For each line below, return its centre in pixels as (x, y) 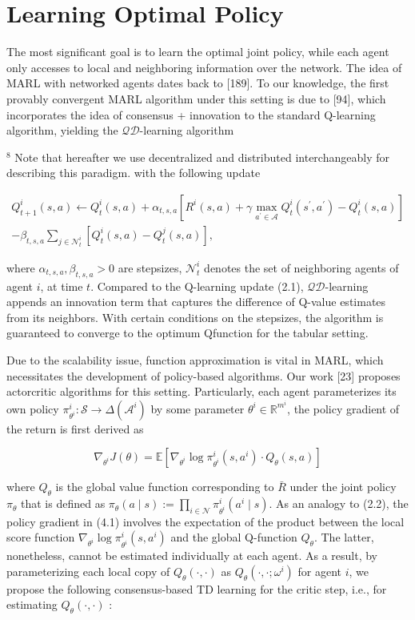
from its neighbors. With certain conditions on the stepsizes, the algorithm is (195, 317)
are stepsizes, (150, 267)
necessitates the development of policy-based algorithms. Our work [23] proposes (204, 375)
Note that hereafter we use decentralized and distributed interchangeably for (202, 157)
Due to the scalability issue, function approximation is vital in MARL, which (195, 359)
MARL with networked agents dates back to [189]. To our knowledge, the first (198, 83)
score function (41, 537)
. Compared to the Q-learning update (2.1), (197, 286)
